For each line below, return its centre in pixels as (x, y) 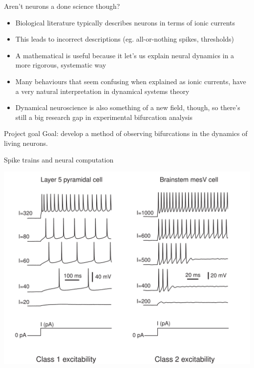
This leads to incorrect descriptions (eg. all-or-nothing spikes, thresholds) (125, 39)
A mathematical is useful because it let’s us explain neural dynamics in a (125, 55)
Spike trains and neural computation (59, 159)
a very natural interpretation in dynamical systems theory (102, 91)
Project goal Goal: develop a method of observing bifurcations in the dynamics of (126, 133)
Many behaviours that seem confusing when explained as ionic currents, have (131, 81)
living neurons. (26, 143)
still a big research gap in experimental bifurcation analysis (104, 117)
